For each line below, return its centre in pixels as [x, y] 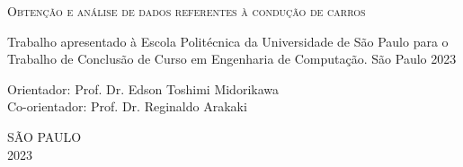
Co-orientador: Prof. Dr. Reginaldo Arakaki [127, 106]
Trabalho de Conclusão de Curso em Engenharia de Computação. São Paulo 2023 [232, 59]
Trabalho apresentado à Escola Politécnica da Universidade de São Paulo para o [228, 41]
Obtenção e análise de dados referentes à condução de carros [187, 11]
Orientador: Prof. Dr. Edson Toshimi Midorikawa [143, 88]
